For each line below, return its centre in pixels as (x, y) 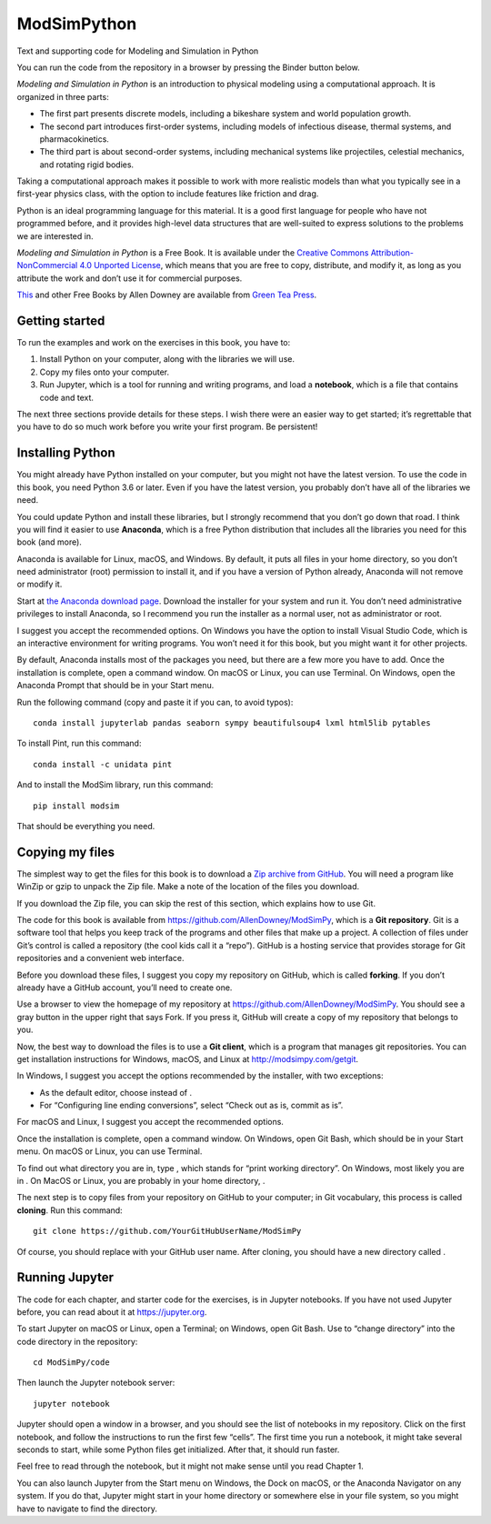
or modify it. (40, 584)
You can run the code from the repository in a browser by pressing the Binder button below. (189, 67)
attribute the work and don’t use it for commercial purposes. (130, 278)
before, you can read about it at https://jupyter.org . (112, 1312)
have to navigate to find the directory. (87, 1509)
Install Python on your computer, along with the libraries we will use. (167, 359)
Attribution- (392, 253)
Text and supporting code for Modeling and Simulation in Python (138, 51)
